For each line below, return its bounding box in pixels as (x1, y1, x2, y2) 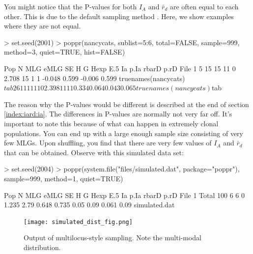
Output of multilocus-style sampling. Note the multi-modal (24, 232, 201, 243)
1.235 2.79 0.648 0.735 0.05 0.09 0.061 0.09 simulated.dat (4, 199, 175, 210)
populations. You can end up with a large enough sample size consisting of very (4, 128, 243, 138)
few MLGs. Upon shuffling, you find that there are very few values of (4, 138, 212, 148)
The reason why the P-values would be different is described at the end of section (4, 99, 249, 109)
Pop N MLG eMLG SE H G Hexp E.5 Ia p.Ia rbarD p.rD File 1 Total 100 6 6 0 (4, 190, 245, 200)
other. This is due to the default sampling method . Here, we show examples (4, 11, 234, 21)
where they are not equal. (4, 21, 81, 31)
